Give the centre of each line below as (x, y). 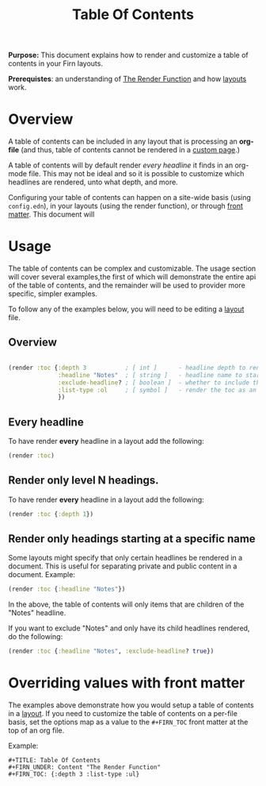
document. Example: (42, 575)
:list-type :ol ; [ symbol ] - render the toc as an (158, 390)
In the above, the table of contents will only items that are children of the (126, 604)
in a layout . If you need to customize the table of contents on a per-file (123, 714)
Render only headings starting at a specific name (132, 539)
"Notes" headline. (37, 613)
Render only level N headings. (84, 481)
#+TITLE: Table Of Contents (55, 761)
